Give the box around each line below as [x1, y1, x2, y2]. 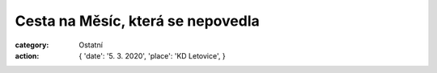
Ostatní [78, 40, 103, 50]
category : [15, 40, 49, 50]
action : [15, 51, 40, 60]
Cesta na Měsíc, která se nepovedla [15, 12, 260, 30]
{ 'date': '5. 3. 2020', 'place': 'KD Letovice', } [78, 51, 226, 60]
